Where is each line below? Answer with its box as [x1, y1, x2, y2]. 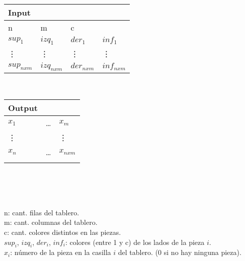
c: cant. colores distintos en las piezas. [4, 226, 121, 237]
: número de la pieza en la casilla [10, 247, 111, 257]
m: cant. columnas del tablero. [4, 217, 98, 227]
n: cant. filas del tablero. [4, 207, 79, 217]
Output [8, 101, 38, 113]
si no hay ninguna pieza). [164, 247, 241, 257]
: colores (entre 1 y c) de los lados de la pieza [65, 236, 205, 247]
